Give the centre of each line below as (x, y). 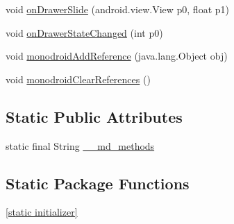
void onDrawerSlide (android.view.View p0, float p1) (117, 9)
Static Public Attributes (94, 116)
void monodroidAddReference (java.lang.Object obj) (117, 56)
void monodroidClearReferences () (78, 79)
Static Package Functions (98, 183)
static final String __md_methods (80, 145)
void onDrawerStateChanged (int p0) (84, 32)
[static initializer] (42, 212)
